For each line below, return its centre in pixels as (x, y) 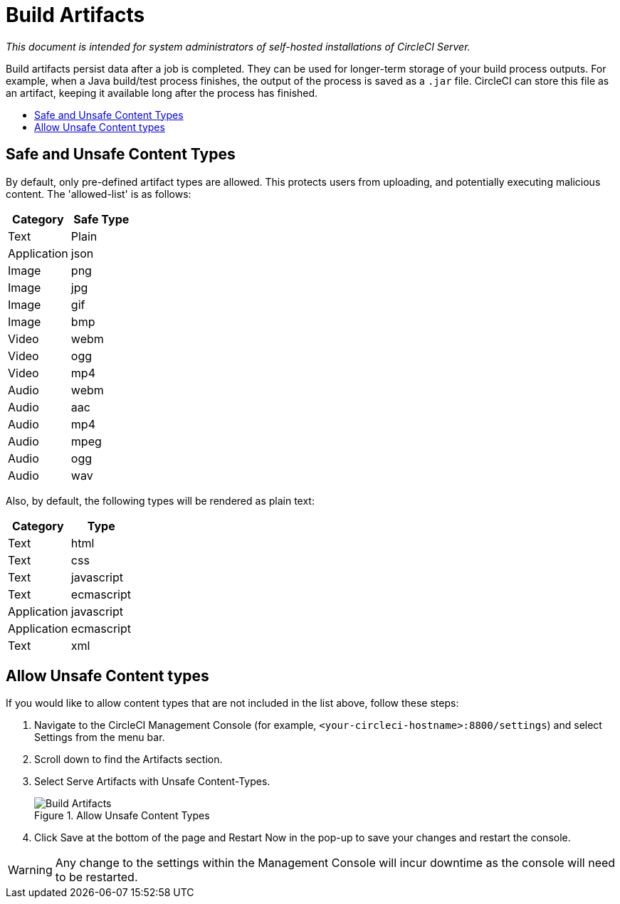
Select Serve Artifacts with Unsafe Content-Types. (152, 782)
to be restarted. (96, 877)
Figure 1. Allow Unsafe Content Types (122, 816)
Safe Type (101, 219)
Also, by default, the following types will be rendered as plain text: (160, 500)
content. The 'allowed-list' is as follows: (99, 194)
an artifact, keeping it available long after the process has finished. (162, 93)
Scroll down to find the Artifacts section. (128, 760)
